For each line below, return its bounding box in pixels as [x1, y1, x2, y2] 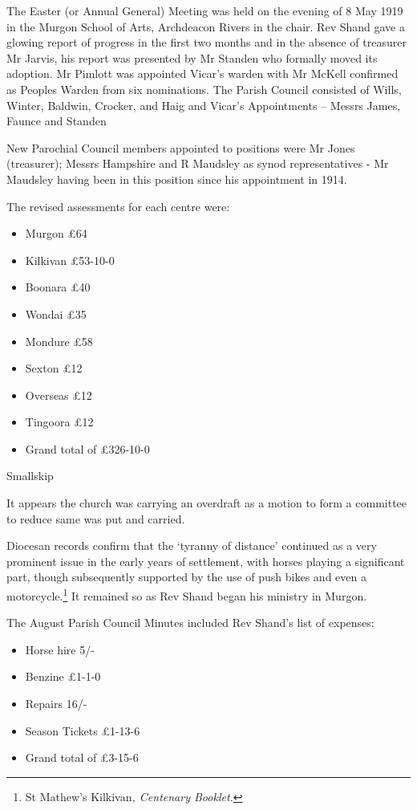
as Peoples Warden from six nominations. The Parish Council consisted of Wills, [6, 80, 402, 97]
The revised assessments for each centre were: [6, 197, 230, 214]
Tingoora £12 [25, 413, 94, 430]
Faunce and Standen [6, 112, 107, 129]
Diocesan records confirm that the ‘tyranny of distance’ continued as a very [6, 537, 377, 554]
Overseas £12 [25, 386, 92, 403]
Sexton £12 [25, 360, 83, 377]
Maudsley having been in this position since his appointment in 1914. [6, 170, 347, 187]
